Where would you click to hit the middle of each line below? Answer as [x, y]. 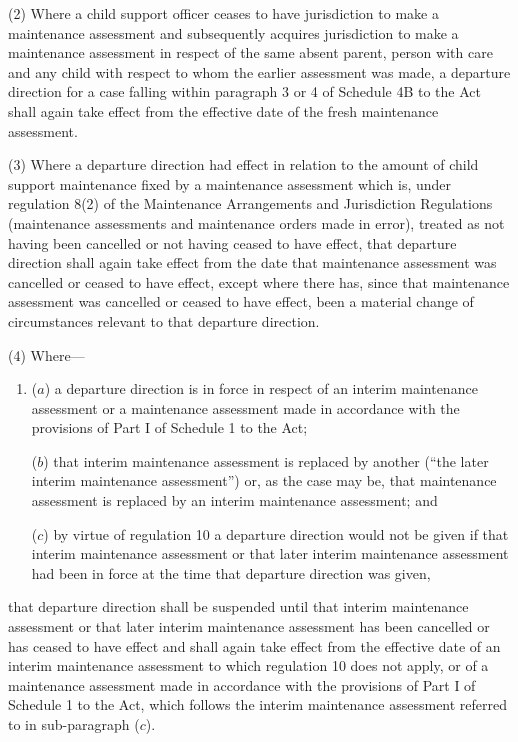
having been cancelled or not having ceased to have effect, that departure [232, 242]
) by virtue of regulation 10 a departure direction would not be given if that [276, 533]
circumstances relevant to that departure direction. [164, 320]
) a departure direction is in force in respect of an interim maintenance [261, 388]
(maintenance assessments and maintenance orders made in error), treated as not [256, 222]
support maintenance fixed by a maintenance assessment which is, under [230, 183]
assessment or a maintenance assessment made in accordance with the [245, 407]
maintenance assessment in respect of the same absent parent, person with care [250, 52]
